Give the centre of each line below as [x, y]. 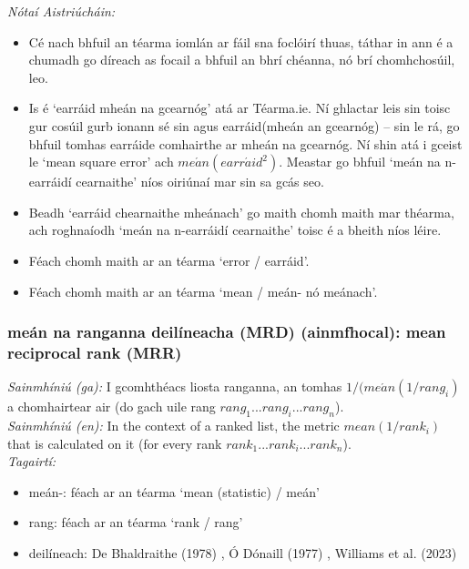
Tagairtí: [32, 461]
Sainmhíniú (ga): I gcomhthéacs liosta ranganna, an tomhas [175, 386]
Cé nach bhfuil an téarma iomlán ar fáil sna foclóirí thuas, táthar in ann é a [241, 41]
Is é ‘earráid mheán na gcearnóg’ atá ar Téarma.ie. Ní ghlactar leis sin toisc [240, 108]
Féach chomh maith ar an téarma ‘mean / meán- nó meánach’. [203, 291]
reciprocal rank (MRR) [95, 352]
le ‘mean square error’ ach [101, 162]
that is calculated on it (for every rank [115, 443]
